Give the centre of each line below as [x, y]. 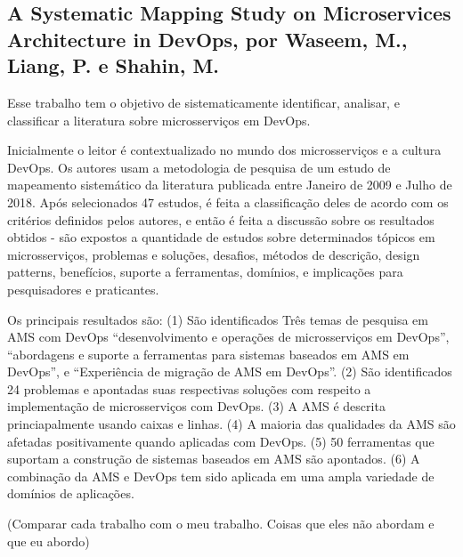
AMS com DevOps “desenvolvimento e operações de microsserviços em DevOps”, [228, 337]
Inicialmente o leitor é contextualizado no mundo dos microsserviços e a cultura [224, 150]
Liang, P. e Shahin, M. [114, 65]
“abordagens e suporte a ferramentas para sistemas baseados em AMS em [208, 354]
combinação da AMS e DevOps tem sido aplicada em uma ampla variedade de [221, 476]
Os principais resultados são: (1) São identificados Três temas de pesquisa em [218, 319]
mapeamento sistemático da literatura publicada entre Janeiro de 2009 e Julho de [230, 185]
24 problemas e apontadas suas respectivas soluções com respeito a [189, 388]
